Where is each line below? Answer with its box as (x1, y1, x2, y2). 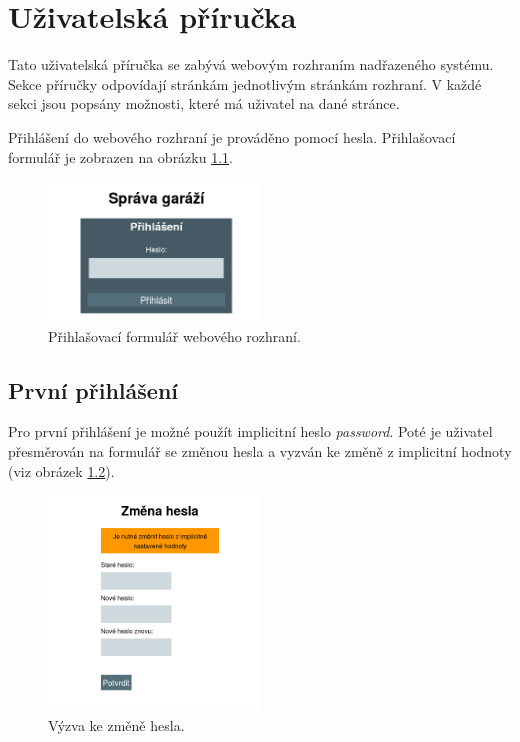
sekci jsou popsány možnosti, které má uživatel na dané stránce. (8, 93, 400, 114)
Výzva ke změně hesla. (48, 714, 185, 735)
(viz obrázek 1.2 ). (8, 460, 115, 481)
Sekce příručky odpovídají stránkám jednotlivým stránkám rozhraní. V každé (8, 73, 482, 94)
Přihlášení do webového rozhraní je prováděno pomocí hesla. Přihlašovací (8, 126, 456, 147)
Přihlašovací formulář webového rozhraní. (48, 325, 301, 346)
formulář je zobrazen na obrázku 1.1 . (8, 146, 233, 167)
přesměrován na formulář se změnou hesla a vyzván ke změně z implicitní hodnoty (8, 440, 512, 461)
